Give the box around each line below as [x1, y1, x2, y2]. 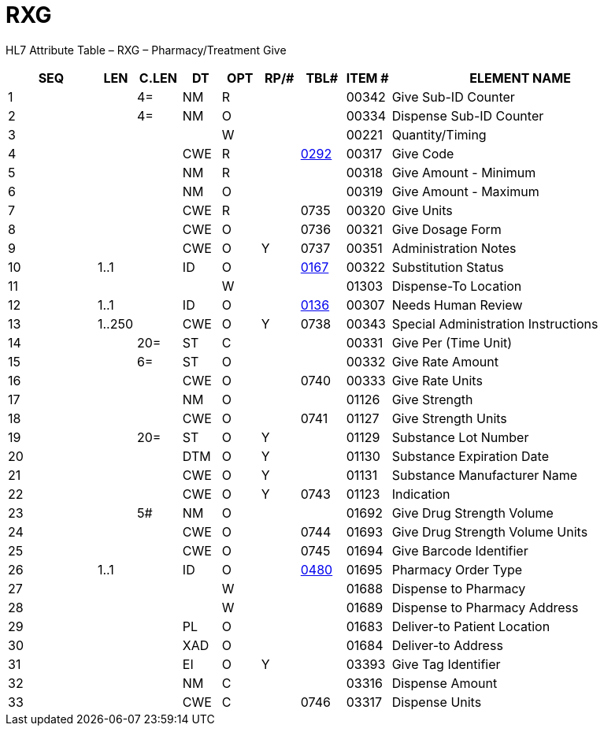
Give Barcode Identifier [391, 542, 528, 559]
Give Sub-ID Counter [391, 88, 515, 105]
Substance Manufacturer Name [391, 466, 578, 483]
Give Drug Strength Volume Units [391, 523, 588, 540]
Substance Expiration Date [391, 448, 549, 464]
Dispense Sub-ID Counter [391, 107, 544, 124]
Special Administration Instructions [391, 315, 598, 332]
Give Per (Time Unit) [391, 334, 513, 351]
